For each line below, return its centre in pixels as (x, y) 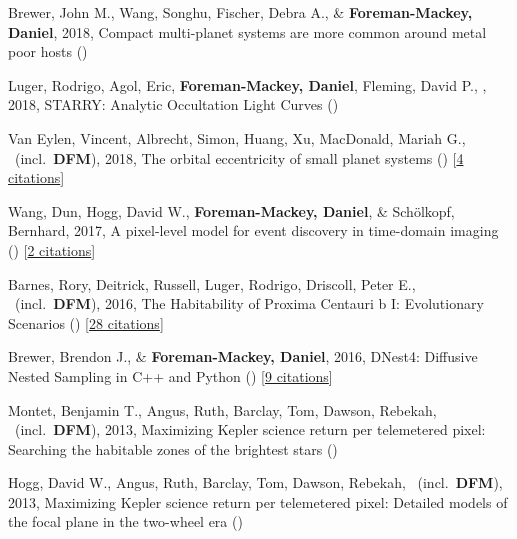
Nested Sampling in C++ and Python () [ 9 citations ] (170, 375)
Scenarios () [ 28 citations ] (86, 322)
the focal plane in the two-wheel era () (125, 521)
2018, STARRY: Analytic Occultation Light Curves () (173, 104)
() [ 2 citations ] (52, 249)
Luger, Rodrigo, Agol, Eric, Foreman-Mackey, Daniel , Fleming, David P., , (247, 84)
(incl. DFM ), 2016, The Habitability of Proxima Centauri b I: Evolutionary (249, 303)
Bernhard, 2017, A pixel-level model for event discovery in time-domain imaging (253, 230)
